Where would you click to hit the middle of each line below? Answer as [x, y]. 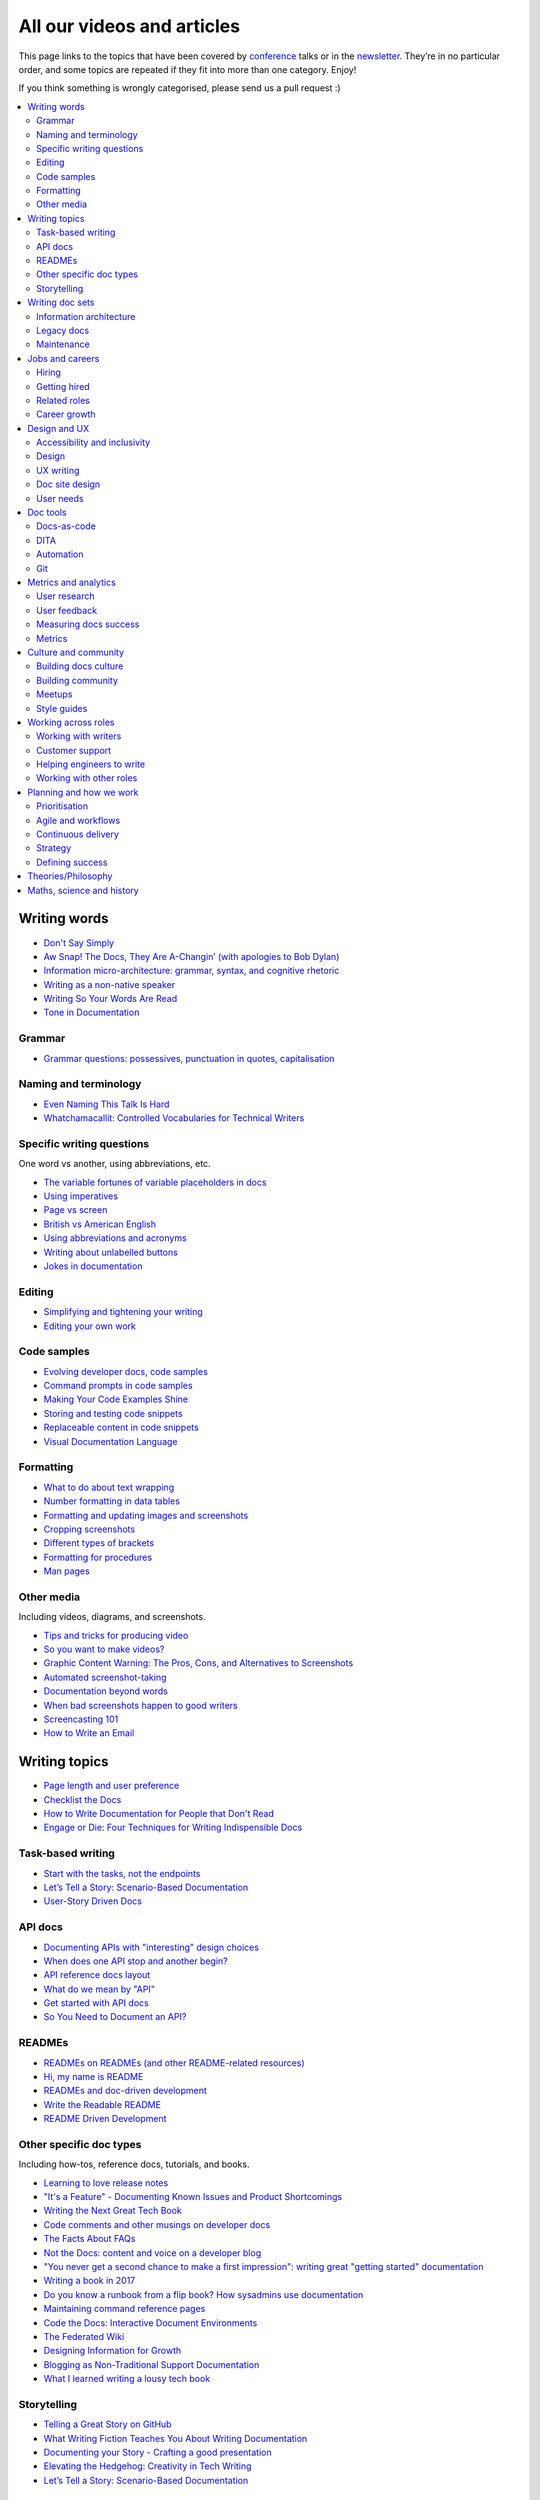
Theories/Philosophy [70, 876]
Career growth [66, 414]
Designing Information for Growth [112, 2351]
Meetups [54, 694]
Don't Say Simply [79, 942]
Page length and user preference [111, 1786]
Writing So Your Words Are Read [110, 999]
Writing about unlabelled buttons [111, 1252]
